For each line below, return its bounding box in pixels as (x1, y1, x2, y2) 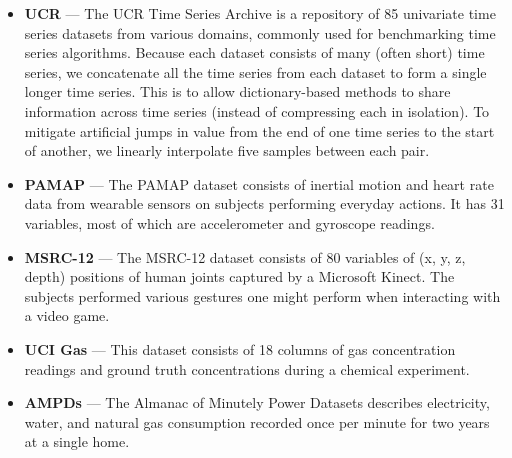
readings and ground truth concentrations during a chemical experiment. (24, 358, 470, 379)
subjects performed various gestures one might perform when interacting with (24, 285, 501, 306)
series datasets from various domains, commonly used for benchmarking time (24, 22, 496, 43)
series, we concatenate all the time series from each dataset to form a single (24, 61, 487, 82)
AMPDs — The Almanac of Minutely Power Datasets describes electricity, (24, 392, 490, 413)
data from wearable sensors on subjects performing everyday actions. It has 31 (24, 193, 505, 214)
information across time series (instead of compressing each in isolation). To (24, 100, 490, 121)
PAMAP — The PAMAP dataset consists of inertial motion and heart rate (24, 173, 494, 194)
